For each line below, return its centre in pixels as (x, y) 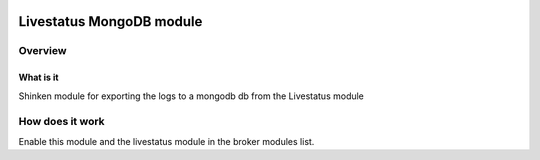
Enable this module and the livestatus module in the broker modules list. (166, 141)
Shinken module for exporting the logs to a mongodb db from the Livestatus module (191, 96)
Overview (42, 51)
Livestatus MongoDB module (110, 21)
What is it (38, 77)
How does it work (61, 122)
